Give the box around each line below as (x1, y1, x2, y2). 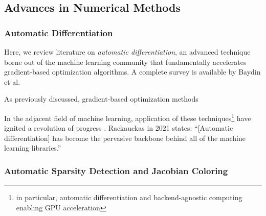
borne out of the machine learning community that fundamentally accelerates (4, 56, 247, 67)
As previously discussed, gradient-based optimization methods (4, 93, 198, 104)
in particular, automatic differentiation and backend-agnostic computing (16, 192, 242, 203)
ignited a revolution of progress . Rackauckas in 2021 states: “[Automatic (4, 123, 233, 133)
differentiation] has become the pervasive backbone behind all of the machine (4, 132, 246, 143)
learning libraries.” (4, 142, 61, 153)
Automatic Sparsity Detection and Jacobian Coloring (4, 164, 228, 177)
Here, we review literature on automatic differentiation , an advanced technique (4, 46, 251, 57)
